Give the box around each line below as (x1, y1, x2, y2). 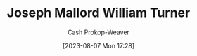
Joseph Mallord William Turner (6, 5, 191, 21)
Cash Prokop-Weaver (67, 28, 130, 36)
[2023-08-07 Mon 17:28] (62, 41, 135, 50)
